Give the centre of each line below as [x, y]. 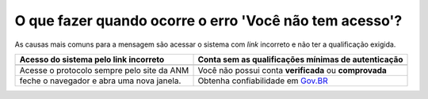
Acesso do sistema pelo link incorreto [92, 59]
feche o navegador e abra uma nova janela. [100, 81]
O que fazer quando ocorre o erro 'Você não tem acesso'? [208, 21]
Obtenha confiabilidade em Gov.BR [263, 81]
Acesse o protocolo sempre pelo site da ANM [104, 70]
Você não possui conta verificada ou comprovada [292, 70]
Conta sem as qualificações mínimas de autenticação [300, 59]
